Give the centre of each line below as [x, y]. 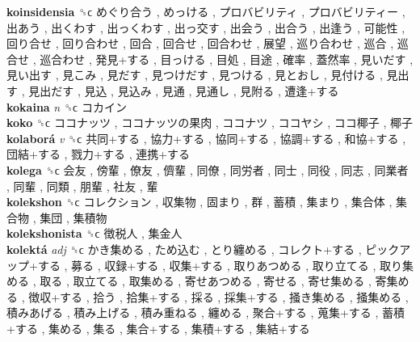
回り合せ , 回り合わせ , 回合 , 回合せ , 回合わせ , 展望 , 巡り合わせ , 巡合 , [200, 43]
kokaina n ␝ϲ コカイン [67, 106]
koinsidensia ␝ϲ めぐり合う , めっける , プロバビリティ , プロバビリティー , [206, 11]
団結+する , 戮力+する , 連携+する [99, 154]
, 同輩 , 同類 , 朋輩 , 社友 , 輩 [82, 186]
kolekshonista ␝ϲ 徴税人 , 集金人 [94, 233]
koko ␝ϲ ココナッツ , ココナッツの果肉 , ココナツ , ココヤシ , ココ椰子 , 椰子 [210, 122]
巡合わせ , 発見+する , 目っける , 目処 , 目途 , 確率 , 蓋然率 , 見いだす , [227, 59]
